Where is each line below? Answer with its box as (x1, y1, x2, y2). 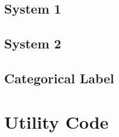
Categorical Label (4, 68, 114, 87)
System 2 (4, 34, 62, 53)
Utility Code (4, 109, 109, 133)
